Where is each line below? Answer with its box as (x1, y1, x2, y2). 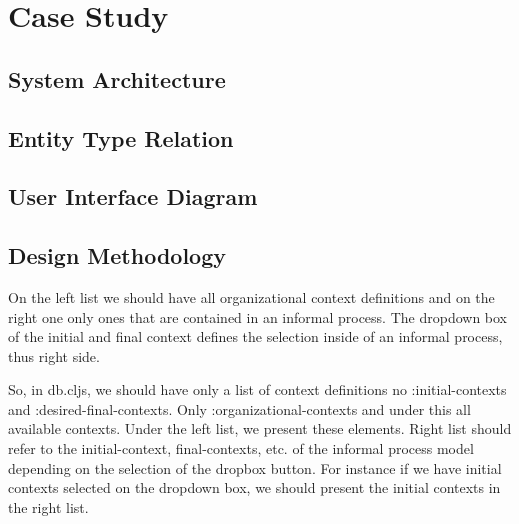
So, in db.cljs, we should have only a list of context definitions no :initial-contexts (8, 379, 507, 400)
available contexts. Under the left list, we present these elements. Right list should (8, 418, 512, 439)
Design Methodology (8, 240, 227, 271)
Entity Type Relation (8, 122, 234, 153)
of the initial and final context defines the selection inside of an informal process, (8, 326, 503, 347)
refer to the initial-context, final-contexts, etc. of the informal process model (8, 438, 474, 459)
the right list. (8, 496, 89, 517)
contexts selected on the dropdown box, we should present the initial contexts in (8, 477, 501, 498)
